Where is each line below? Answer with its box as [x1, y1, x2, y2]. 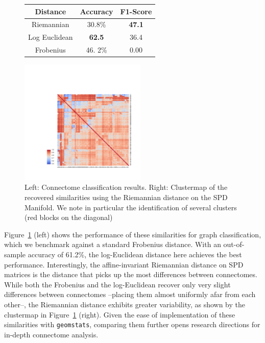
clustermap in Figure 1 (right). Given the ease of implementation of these [4, 309, 235, 320]
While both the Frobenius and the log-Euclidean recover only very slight [4, 279, 231, 289]
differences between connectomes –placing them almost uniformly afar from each [4, 289, 256, 300]
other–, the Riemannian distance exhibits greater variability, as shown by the [4, 299, 246, 310]
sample [4, 249, 26, 260]
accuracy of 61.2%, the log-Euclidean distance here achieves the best [28, 249, 242, 260]
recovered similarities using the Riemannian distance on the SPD [25, 192, 228, 203]
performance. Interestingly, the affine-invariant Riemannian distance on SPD [4, 259, 244, 269]
